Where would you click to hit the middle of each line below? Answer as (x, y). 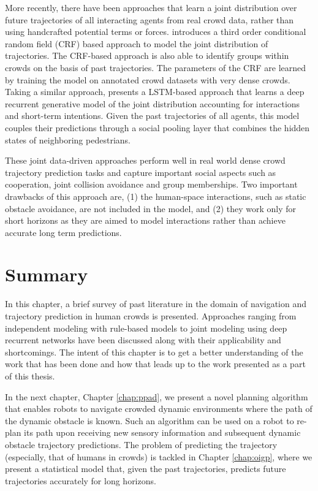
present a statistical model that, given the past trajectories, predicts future (146, 469)
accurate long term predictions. (63, 232)
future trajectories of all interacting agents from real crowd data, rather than (150, 19)
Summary (47, 274)
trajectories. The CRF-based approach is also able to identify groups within (147, 55)
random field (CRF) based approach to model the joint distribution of (137, 43)
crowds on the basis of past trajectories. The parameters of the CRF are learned (156, 67)
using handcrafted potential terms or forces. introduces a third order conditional (156, 32)
